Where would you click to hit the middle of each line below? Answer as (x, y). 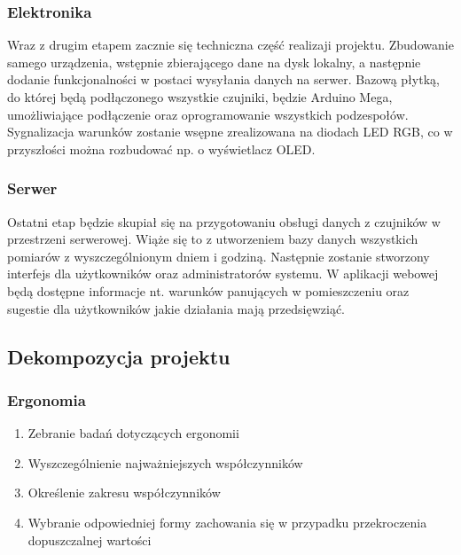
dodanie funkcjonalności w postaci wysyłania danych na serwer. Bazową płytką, (223, 79)
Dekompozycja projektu (119, 356)
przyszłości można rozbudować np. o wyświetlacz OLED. (161, 149)
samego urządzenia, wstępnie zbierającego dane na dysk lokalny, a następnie (214, 62)
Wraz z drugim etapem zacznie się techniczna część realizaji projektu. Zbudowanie (230, 45)
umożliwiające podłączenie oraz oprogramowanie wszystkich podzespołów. (208, 114)
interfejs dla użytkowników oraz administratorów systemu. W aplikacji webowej (223, 274)
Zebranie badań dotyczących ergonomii (133, 433)
